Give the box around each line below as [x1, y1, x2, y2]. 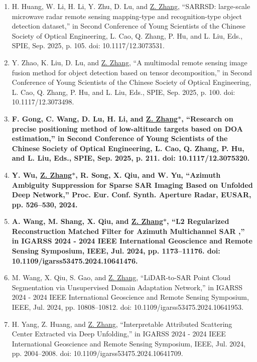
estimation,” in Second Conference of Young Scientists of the [12, 133, 228, 144]
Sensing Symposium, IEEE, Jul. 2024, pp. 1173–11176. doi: [12, 246, 220, 256]
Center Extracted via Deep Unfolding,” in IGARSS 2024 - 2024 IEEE [12, 328, 226, 339]
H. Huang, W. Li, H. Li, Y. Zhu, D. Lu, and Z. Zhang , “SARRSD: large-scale [12, 1, 250, 11]
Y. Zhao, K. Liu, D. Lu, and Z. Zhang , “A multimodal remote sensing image [12, 57, 247, 67]
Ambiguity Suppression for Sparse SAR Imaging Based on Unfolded [12, 179, 253, 190]
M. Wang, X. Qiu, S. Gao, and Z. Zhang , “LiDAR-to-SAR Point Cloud [12, 272, 231, 283]
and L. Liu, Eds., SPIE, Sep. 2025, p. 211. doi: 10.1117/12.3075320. [12, 153, 250, 163]
